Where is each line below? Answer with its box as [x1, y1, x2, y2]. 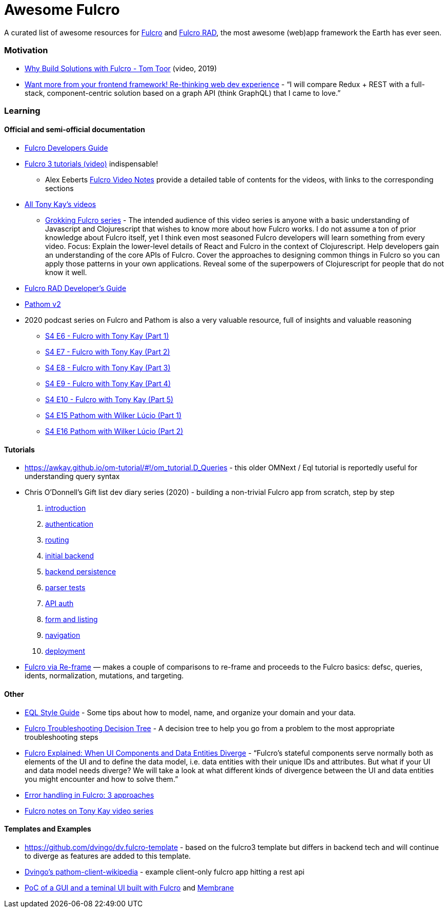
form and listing [45, 615, 98, 624]
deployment [45, 647, 85, 656]
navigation [45, 631, 80, 640]
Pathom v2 [25, 300, 61, 309]
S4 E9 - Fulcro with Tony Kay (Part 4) [45, 379, 171, 388]
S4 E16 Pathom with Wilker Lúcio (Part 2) [45, 427, 184, 436]
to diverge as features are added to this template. [25, 851, 191, 860]
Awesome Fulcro [4, 1, 120, 18]
